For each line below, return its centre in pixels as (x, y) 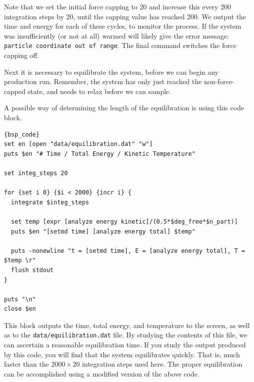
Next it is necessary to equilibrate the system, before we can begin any (111, 72)
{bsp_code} (22, 134)
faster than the (26, 364)
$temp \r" (20, 261)
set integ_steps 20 (36, 173)
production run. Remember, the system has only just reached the (103, 81)
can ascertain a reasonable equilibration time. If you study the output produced (125, 345)
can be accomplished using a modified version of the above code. (102, 373)
